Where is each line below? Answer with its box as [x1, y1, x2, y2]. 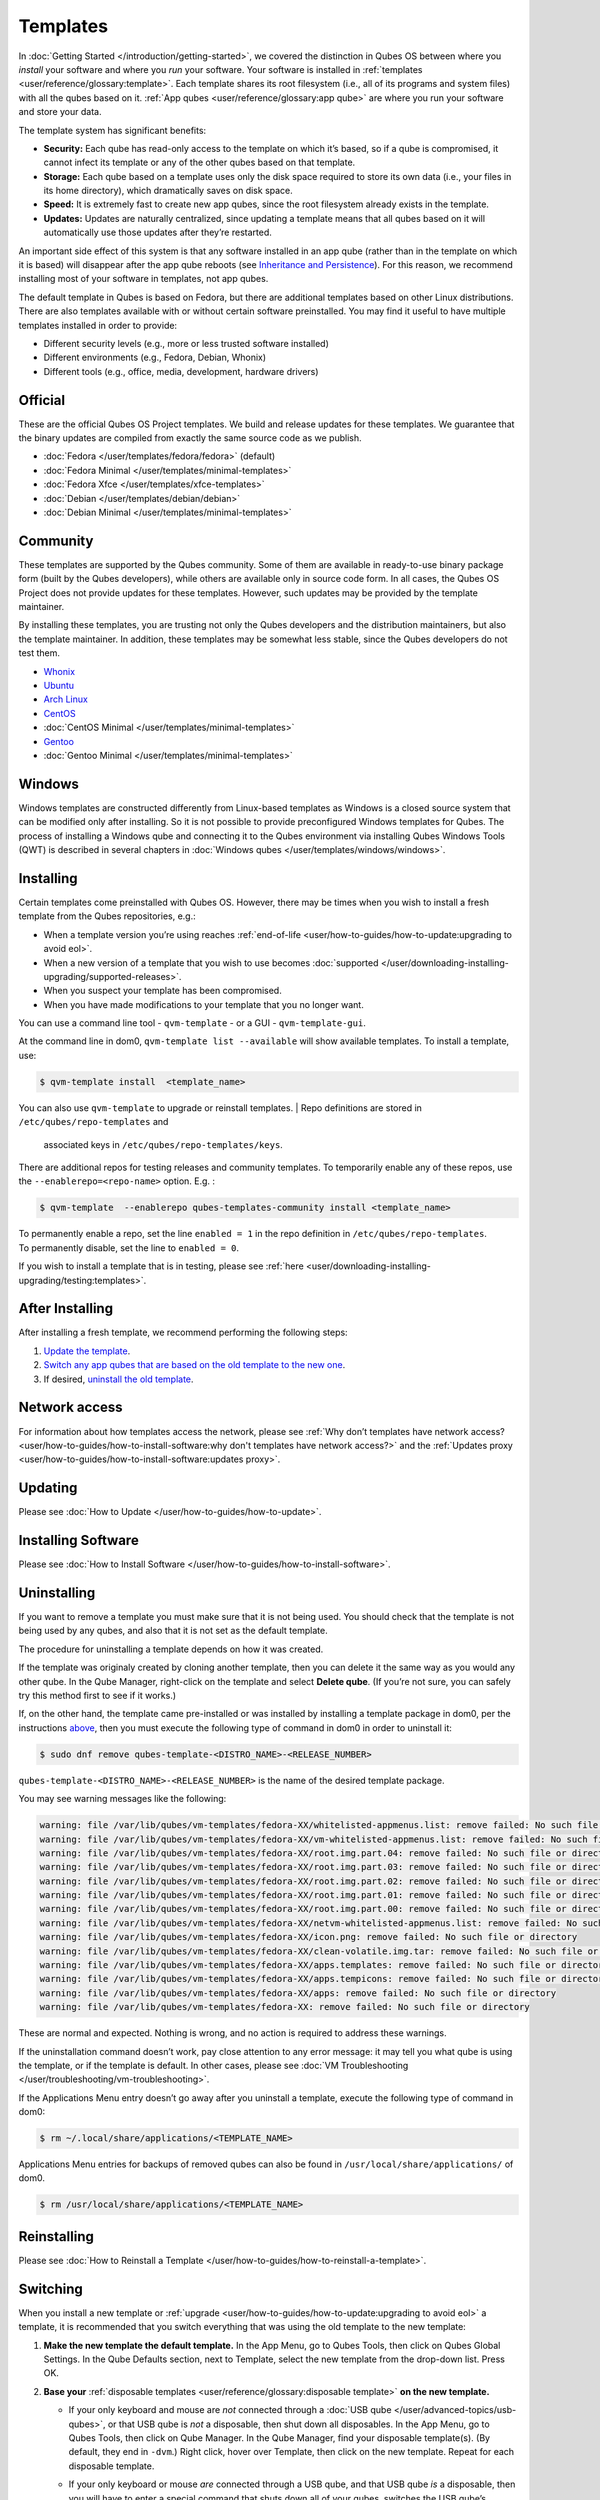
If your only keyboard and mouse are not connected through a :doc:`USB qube [68, 2404, 392, 2416]
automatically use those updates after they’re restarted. [43, 226, 272, 239]
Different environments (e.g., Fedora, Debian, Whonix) [43, 351, 267, 364]
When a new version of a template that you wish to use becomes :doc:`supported [43, 956, 379, 969]
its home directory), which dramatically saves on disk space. [43, 185, 294, 197]
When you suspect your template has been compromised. [43, 985, 282, 997]
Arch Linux [43, 693, 89, 705]
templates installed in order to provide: [18, 319, 178, 331]
